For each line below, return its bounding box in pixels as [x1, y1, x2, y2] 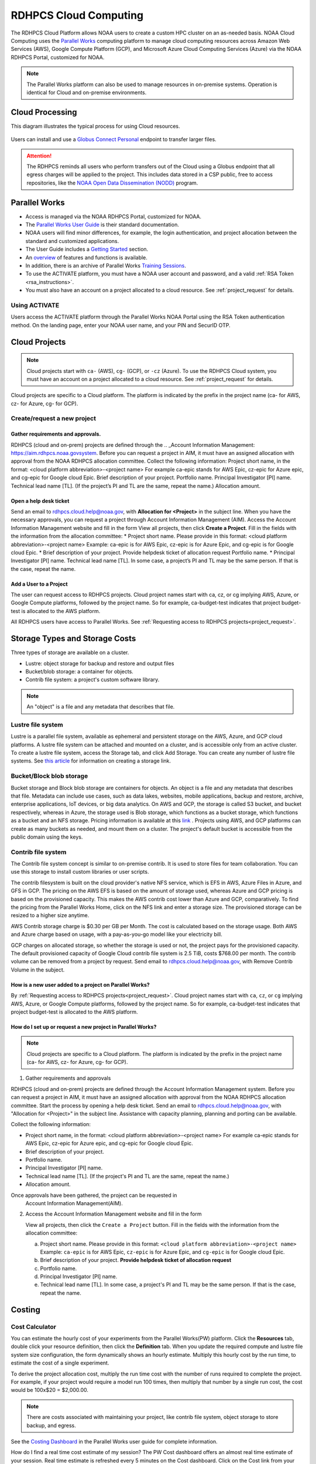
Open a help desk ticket [11, 497, 70, 504]
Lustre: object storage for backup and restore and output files [25, 659, 174, 667]
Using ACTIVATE [11, 301, 60, 309]
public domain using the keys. [11, 833, 83, 840]
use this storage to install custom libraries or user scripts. [11, 868, 149, 875]
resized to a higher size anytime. [11, 912, 90, 919]
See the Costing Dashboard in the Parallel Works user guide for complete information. [11, 1438, 218, 1445]
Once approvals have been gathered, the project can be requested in [11, 1192, 177, 1199]
